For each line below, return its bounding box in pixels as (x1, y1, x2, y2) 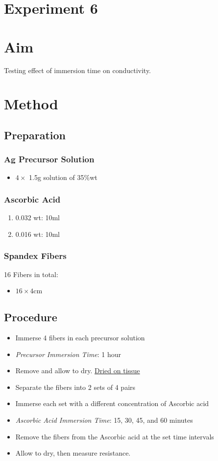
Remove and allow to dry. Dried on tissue (15, 365, 140, 376)
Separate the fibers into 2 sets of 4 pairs (15, 382, 136, 392)
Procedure (4, 309, 57, 325)
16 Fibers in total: (4, 269, 58, 279)
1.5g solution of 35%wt (29, 172, 97, 182)
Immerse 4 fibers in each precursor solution (15, 333, 145, 343)
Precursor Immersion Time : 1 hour (15, 349, 121, 359)
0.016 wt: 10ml (15, 229, 60, 239)
